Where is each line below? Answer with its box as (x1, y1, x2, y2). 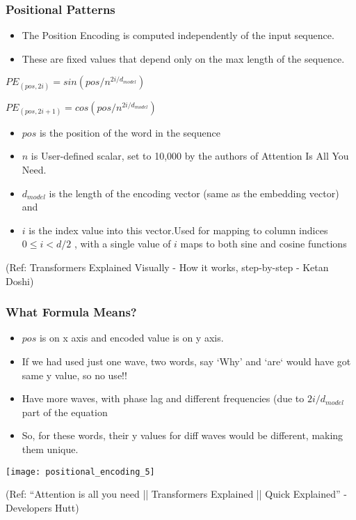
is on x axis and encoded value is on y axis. (39, 330, 224, 345)
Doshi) (6, 273, 34, 288)
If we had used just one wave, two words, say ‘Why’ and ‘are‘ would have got (22, 353, 351, 368)
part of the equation (22, 404, 108, 419)
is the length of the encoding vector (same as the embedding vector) (49, 185, 339, 200)
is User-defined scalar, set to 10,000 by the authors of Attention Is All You (31, 148, 349, 163)
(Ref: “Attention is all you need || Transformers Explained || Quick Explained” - (6, 487, 347, 501)
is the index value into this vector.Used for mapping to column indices (29, 222, 328, 237)
